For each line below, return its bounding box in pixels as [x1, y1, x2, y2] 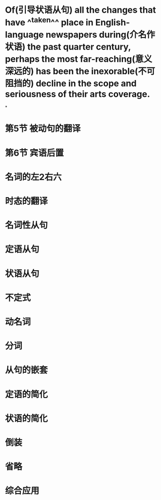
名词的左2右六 [5, 171, 62, 182]
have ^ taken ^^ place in [5, 15, 94, 28]
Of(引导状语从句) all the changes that [5, 4, 157, 16]
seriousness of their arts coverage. [5, 88, 150, 100]
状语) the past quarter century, [5, 41, 131, 52]
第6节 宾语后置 [5, 147, 64, 159]
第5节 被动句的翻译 [5, 123, 81, 134]
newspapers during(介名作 [45, 29, 155, 40]
